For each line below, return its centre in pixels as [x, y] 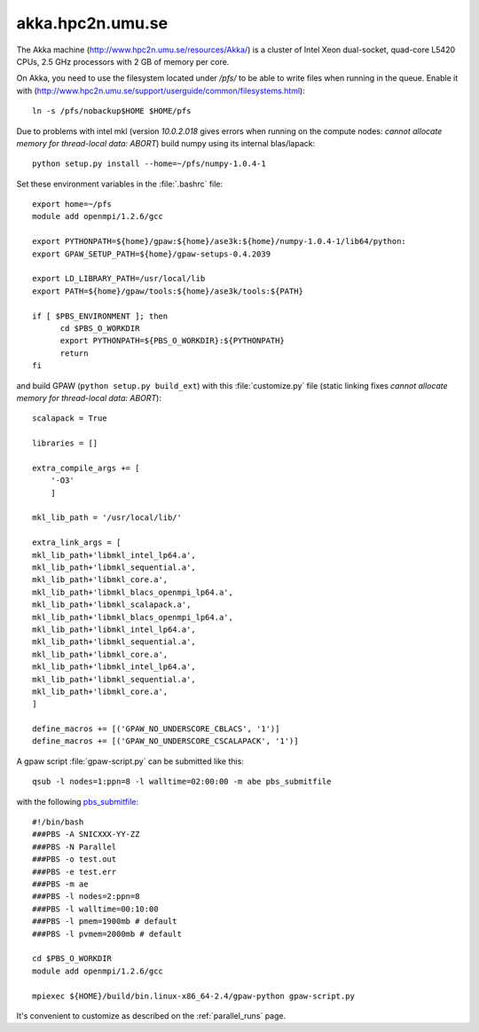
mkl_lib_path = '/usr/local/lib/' [107, 518]
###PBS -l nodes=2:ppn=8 [86, 897]
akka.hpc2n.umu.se [92, 23]
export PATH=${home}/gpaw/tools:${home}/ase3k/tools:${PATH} [168, 291]
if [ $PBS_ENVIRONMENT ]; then [100, 316]
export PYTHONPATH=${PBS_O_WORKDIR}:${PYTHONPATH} [173, 341]
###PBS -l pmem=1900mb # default [105, 922]
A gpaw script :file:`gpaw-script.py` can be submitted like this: [130, 761]
